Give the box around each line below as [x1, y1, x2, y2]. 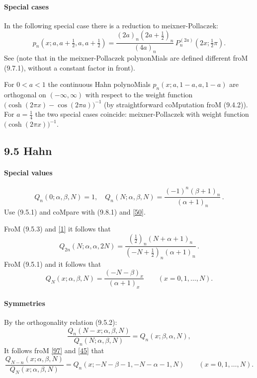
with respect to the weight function [85, 89, 193, 99]
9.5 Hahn [4, 143, 52, 158]
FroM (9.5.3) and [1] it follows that [4, 223, 111, 233]
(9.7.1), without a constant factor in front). [4, 62, 135, 73]
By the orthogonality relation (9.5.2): [4, 316, 117, 327]
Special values [4, 167, 53, 177]
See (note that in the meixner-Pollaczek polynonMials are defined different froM [4, 53, 248, 63]
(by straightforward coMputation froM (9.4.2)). [104, 99, 248, 109]
